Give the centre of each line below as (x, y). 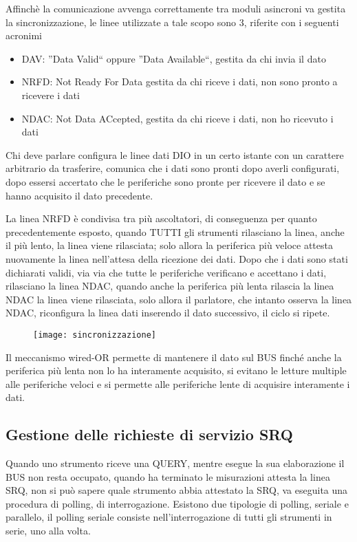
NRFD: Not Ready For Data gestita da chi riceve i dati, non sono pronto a (180, 82)
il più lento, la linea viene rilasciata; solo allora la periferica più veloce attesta (169, 245)
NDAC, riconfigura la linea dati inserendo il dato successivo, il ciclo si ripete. (168, 313)
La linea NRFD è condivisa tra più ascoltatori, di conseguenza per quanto (161, 218)
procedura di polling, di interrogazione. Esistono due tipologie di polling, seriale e (177, 503)
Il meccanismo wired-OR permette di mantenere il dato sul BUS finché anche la (174, 357)
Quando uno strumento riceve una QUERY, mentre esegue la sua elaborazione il (175, 463)
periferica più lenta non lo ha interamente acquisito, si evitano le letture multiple (176, 370)
